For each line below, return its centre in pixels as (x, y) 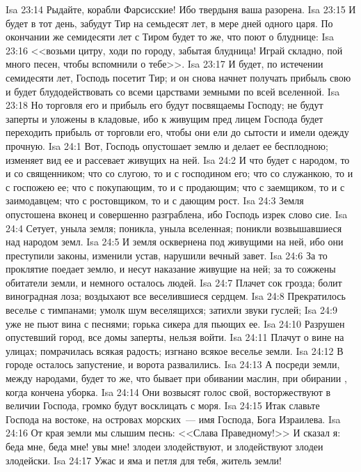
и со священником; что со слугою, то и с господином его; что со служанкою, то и (179, 173)
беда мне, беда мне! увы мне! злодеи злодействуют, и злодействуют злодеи (165, 446)
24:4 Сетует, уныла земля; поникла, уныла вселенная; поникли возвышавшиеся (174, 228)
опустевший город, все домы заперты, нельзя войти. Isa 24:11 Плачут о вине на (175, 337)
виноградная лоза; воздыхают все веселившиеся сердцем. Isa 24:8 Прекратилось (176, 296)
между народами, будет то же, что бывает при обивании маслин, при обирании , (176, 378)
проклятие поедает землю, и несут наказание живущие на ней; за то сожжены (171, 269)
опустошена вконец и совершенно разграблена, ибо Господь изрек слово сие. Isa (177, 214)
